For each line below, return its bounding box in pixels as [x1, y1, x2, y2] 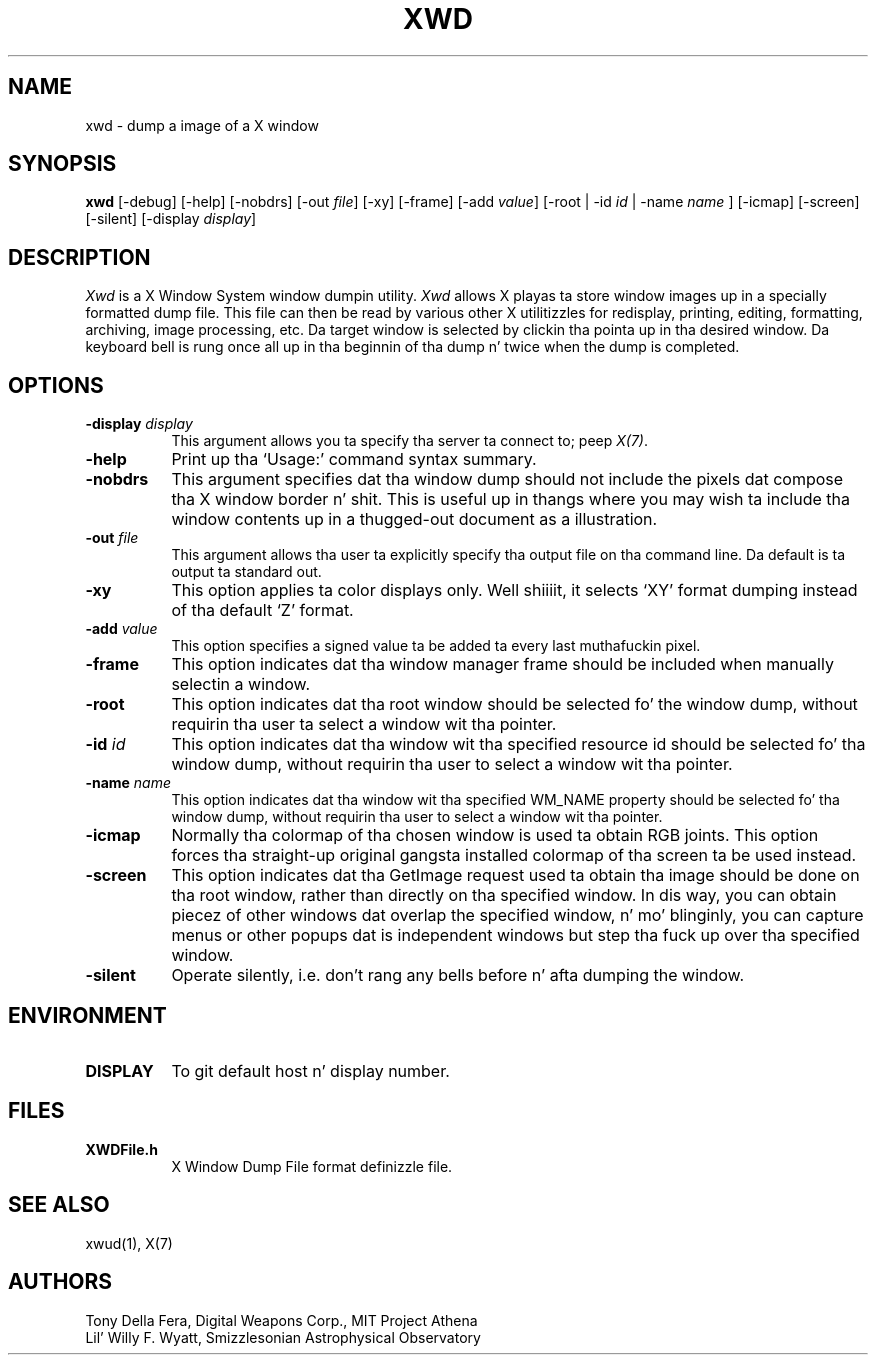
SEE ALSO [8, 1192, 110, 1218]
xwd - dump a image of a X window [85, 116, 319, 134]
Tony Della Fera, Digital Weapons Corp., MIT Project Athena [85, 1311, 478, 1329]
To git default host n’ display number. [171, 1060, 450, 1081]
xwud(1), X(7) [85, 1234, 173, 1252]
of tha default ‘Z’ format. [171, 600, 354, 621]
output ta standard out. [171, 563, 322, 581]
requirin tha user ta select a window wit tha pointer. [171, 714, 557, 735]
